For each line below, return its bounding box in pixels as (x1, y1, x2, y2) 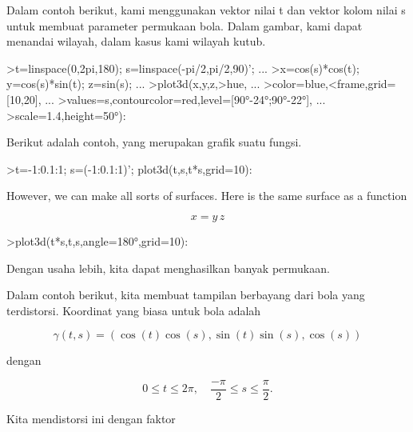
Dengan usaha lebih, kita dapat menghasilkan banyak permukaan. (6, 259, 330, 276)
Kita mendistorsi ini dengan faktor (6, 410, 176, 426)
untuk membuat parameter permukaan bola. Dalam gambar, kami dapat (6, 17, 363, 34)
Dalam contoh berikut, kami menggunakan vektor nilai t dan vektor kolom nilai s (6, 2, 406, 18)
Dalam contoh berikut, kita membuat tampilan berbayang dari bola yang (6, 286, 365, 303)
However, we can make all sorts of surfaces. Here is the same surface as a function (6, 187, 407, 204)
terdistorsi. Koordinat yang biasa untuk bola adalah (6, 302, 261, 318)
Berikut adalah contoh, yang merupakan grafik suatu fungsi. (6, 134, 302, 150)
